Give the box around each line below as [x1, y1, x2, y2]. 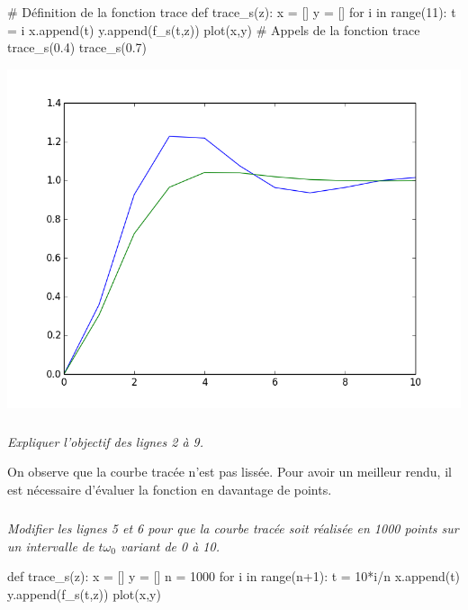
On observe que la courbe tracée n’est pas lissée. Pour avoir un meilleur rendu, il [7, 462, 452, 481]
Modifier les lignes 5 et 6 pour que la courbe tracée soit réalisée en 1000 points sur [7, 519, 459, 538]
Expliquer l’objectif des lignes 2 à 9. [7, 432, 204, 451]
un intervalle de [7, 536, 94, 555]
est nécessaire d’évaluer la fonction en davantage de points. [7, 480, 332, 499]
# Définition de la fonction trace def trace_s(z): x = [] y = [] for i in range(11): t [7, 3, 456, 21]
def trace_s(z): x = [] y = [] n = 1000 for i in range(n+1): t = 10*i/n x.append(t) [7, 567, 461, 586]
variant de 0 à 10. [120, 536, 220, 555]
